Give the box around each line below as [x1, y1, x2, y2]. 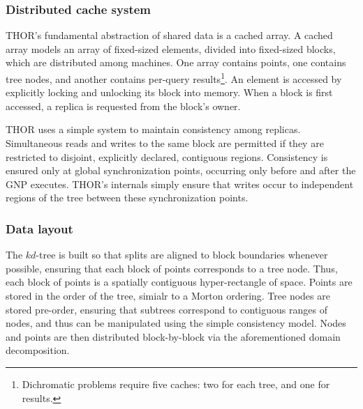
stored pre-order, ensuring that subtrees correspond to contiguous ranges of [6, 302, 327, 316]
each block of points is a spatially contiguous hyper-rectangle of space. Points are [6, 275, 353, 289]
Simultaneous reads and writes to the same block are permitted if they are [6, 136, 324, 151]
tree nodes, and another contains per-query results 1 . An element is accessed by [6, 70, 342, 86]
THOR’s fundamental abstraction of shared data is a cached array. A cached [6, 28, 333, 43]
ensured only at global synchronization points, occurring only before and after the [6, 163, 356, 178]
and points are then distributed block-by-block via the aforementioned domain [6, 329, 341, 344]
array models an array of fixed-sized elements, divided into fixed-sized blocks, [6, 41, 336, 56]
